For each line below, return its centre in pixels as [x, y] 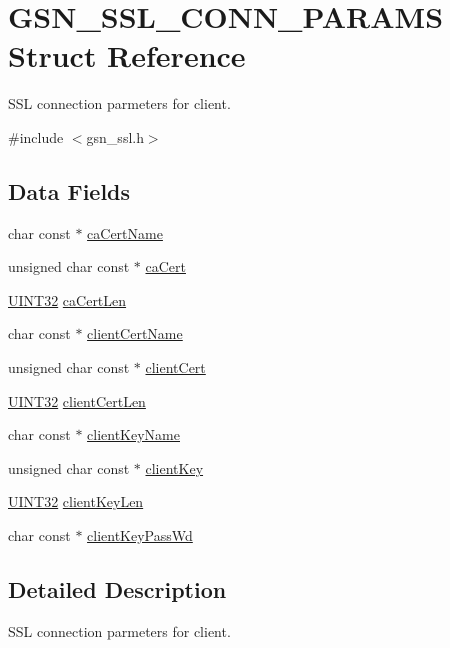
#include [36, 136]
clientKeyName [133, 434]
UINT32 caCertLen [67, 299]
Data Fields [69, 190]
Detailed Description [117, 589]
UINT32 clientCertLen [77, 400]
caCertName [125, 232]
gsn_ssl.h [115, 136]
